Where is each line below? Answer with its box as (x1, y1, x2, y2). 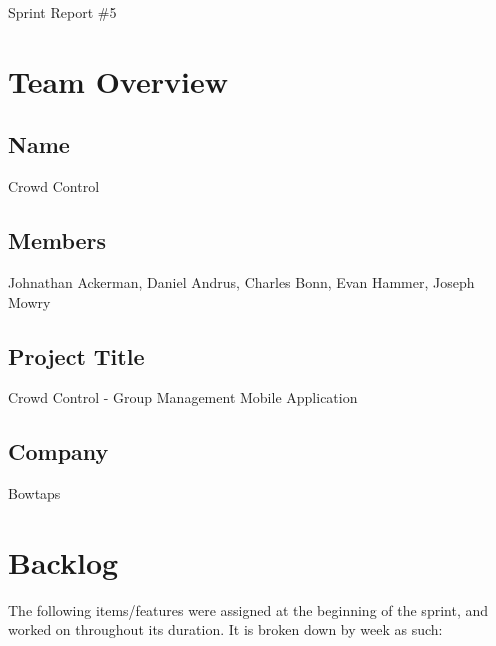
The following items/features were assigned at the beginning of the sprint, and (8, 599, 489, 620)
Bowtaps (8, 483, 61, 504)
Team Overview (8, 60, 228, 101)
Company (8, 436, 109, 467)
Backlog (8, 541, 119, 582)
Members (8, 225, 107, 256)
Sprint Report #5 (8, 2, 117, 22)
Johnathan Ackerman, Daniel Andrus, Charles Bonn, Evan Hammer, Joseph (8, 271, 475, 292)
